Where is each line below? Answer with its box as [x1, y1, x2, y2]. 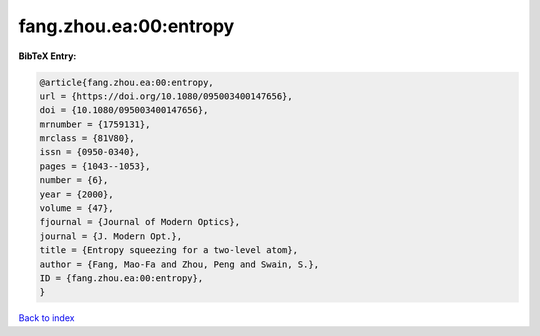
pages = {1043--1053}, [39, 160, 151, 172]
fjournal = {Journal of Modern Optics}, [39, 216, 240, 228]
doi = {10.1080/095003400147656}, [39, 105, 209, 116]
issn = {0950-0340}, [39, 146, 140, 158]
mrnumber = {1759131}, [39, 118, 151, 130]
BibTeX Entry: [18, 50, 77, 62]
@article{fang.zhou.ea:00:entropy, [39, 76, 214, 88]
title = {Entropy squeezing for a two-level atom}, [39, 245, 299, 256]
